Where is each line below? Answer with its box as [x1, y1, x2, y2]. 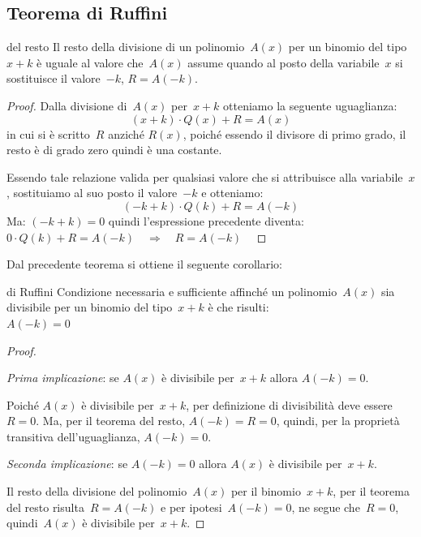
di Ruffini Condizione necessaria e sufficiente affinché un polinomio [6, 282, 337, 299]
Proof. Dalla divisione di [6, 97, 127, 114]
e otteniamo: [201, 184, 264, 201]
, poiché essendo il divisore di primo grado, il [183, 125, 406, 142]
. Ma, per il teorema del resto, [36, 412, 186, 429]
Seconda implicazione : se [6, 455, 128, 472]
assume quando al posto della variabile [187, 54, 380, 71]
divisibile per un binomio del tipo [6, 299, 173, 316]
